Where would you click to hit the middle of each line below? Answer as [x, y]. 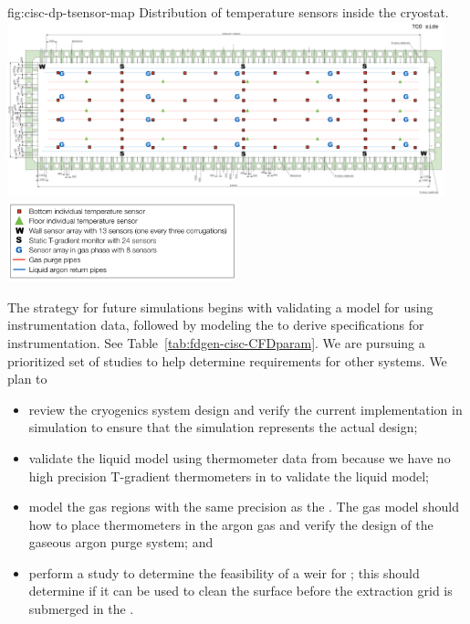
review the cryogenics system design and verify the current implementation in [245, 409]
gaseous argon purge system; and [121, 542]
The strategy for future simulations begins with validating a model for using [220, 307]
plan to [27, 379]
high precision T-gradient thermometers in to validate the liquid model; [229, 476]
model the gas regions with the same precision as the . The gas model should [244, 507]
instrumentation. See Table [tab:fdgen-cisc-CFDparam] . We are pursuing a [216, 342]
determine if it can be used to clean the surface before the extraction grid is [240, 591]
